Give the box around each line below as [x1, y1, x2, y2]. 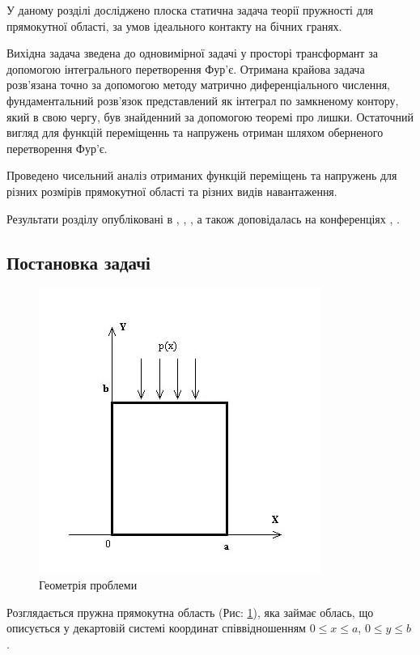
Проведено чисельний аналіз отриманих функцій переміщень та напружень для [6, 167, 397, 184]
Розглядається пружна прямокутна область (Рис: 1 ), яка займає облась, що [6, 603, 374, 620]
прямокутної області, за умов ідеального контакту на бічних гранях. [6, 17, 342, 34]
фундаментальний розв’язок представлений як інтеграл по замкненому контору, [6, 91, 399, 108]
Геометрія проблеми [39, 576, 138, 593]
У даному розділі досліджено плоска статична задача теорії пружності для [6, 2, 374, 18]
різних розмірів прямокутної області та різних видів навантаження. [6, 182, 337, 199]
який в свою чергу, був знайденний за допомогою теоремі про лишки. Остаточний [6, 108, 414, 125]
